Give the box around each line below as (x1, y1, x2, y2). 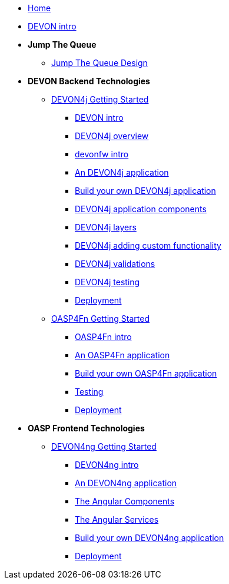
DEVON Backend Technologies (28, 76, 150, 86)
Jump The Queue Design (51, 58, 148, 68)
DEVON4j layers (75, 222, 137, 232)
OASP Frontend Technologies (28, 423, 145, 433)
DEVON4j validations (75, 259, 155, 269)
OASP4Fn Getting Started (51, 314, 150, 324)
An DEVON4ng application (75, 478, 177, 488)
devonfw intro (75, 149, 129, 159)
